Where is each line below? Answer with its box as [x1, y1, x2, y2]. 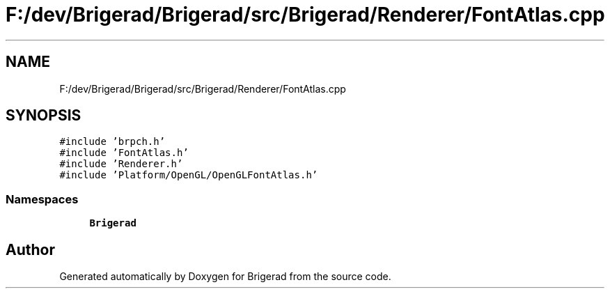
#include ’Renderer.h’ [59, 158, 183, 170]
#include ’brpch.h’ [59, 136, 166, 148]
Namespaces [6, 192, 79, 206]
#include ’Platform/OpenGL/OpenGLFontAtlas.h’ [59, 169, 318, 181]
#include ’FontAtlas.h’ [59, 147, 189, 159]
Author [6, 240, 55, 258]
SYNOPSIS [6, 107, 81, 125]
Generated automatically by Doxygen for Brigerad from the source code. [59, 270, 391, 283]
